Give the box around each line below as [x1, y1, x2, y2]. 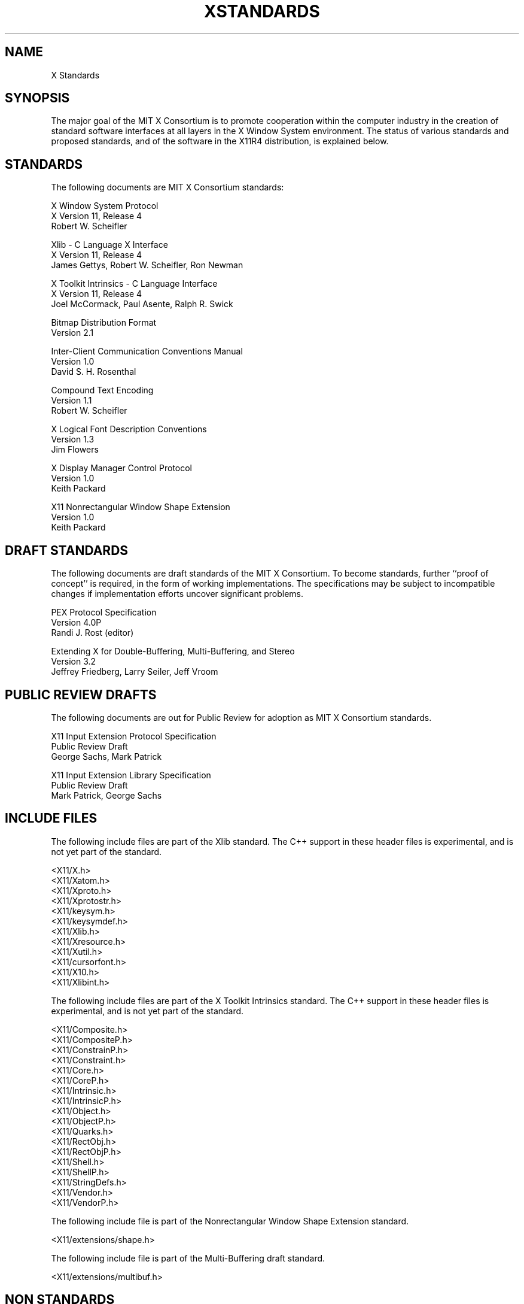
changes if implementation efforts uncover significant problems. [51, 589, 304, 599]
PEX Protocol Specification [51, 607, 157, 618]
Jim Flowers [51, 444, 99, 455]
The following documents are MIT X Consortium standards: [51, 182, 284, 193]
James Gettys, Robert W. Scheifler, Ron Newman [51, 260, 243, 271]
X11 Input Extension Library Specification [51, 769, 211, 780]
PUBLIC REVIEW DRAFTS [5, 687, 157, 702]
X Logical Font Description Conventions [51, 424, 207, 435]
